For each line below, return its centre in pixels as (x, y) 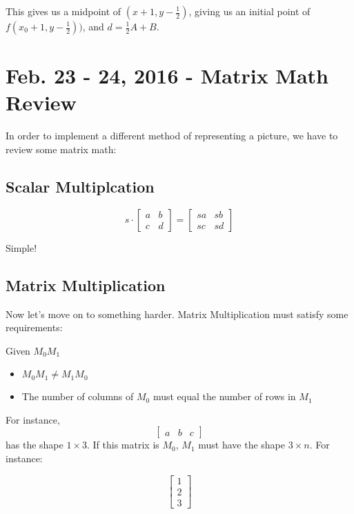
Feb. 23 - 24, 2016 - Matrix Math (167, 76)
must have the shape (242, 445)
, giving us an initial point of (249, 11)
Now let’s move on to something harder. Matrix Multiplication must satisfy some (177, 314)
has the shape (35, 445)
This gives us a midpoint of (63, 11)
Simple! (21, 247)
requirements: (34, 327)
